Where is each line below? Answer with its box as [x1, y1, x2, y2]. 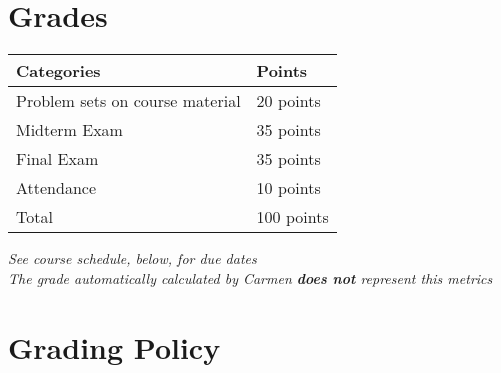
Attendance [16, 176, 97, 200]
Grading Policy [8, 326, 221, 367]
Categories [16, 59, 101, 83]
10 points [256, 176, 321, 200]
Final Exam [16, 147, 99, 171]
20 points [256, 89, 321, 113]
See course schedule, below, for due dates [8, 248, 257, 269]
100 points [256, 205, 329, 229]
